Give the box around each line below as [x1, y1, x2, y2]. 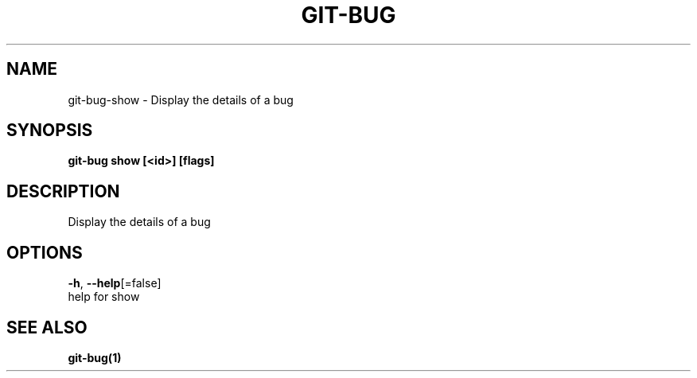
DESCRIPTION [6, 181, 120, 201]
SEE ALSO [6, 317, 88, 337]
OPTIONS [6, 242, 83, 263]
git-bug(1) [68, 350, 122, 364]
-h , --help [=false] [68, 276, 162, 290]
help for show [68, 290, 140, 304]
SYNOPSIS [6, 120, 93, 141]
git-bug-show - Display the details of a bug [68, 92, 294, 107]
